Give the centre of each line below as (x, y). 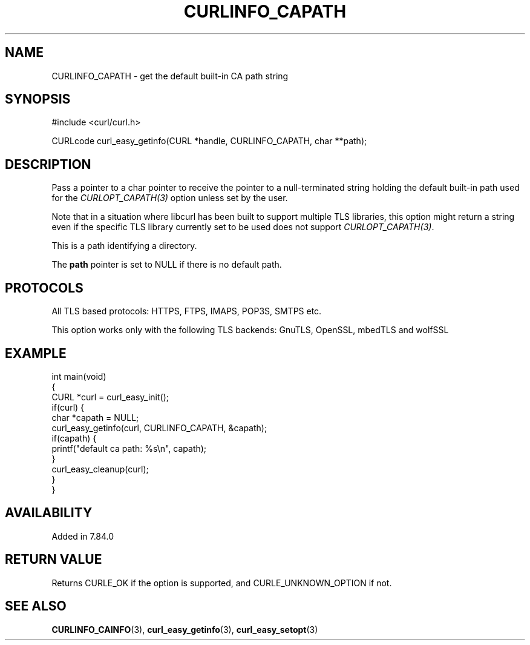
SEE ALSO (36, 606)
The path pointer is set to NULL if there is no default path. (167, 265)
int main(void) (79, 376)
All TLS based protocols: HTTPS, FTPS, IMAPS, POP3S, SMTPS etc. (187, 311)
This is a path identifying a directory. (124, 246)
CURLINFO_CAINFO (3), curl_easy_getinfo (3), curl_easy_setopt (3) (185, 629)
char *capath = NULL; (95, 417)
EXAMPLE (36, 353)
